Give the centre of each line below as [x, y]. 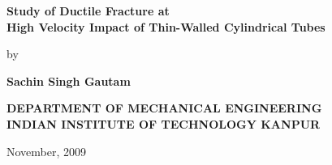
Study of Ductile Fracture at [88, 11]
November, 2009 [47, 151]
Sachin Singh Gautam [69, 80]
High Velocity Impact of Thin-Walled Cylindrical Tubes [166, 26]
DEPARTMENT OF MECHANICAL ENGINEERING [164, 108]
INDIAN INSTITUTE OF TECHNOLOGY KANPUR [164, 123]
